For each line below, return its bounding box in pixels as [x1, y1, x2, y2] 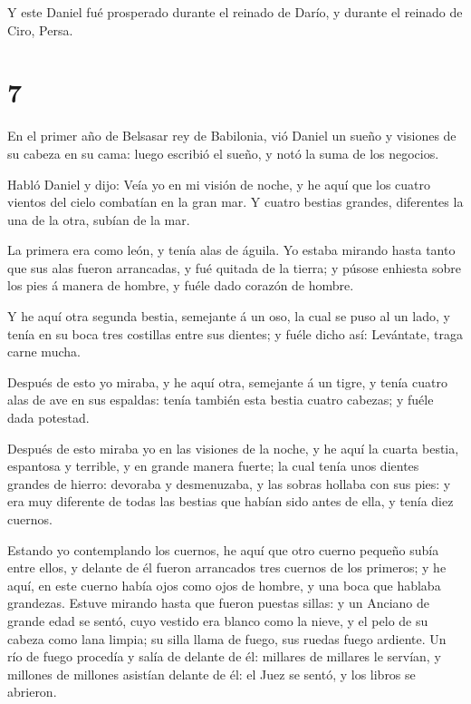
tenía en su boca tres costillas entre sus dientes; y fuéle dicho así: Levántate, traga [7, 324, 463, 343]
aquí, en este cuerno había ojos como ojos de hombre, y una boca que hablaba [7, 575, 441, 594]
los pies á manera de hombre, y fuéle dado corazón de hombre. [7, 276, 354, 295]
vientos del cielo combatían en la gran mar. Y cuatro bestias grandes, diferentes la [7, 192, 464, 211]
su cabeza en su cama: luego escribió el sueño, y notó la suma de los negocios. [7, 143, 439, 162]
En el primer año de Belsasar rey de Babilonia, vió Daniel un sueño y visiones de [7, 126, 457, 145]
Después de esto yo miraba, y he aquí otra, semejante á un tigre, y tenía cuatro [7, 372, 447, 391]
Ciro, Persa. [7, 20, 73, 39]
